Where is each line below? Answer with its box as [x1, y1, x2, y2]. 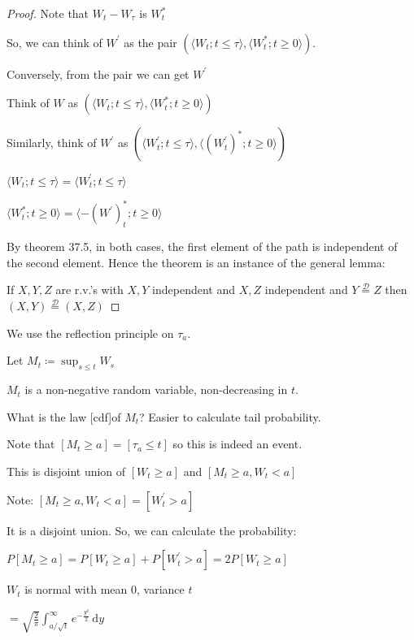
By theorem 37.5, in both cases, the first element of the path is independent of [7, 237, 398, 254]
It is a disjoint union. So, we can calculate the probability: [7, 521, 297, 538]
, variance [136, 581, 185, 598]
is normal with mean [24, 581, 128, 598]
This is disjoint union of [7, 462, 126, 479]
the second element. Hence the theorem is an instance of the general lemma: [7, 253, 386, 270]
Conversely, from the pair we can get [7, 65, 190, 82]
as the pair [124, 33, 177, 50]
